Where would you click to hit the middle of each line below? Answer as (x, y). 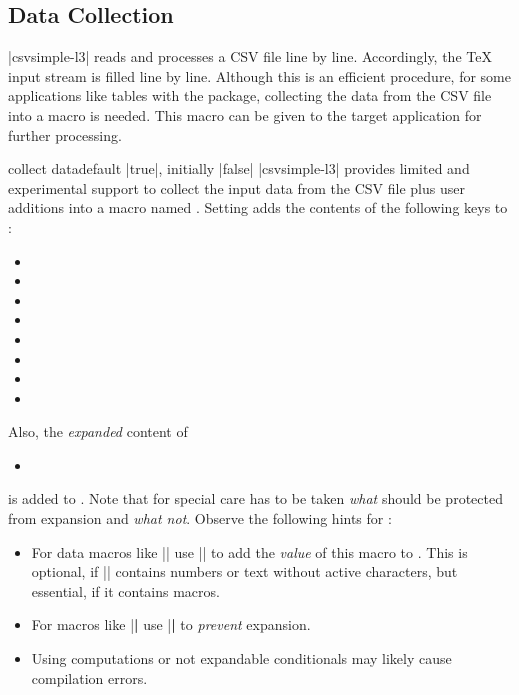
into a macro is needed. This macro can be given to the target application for (245, 114)
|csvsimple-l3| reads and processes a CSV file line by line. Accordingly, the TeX (250, 56)
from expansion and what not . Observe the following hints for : (200, 518)
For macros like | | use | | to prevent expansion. (171, 624)
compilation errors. (89, 677)
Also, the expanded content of (98, 431)
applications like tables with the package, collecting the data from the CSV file (250, 95)
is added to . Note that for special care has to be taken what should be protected (255, 498)
